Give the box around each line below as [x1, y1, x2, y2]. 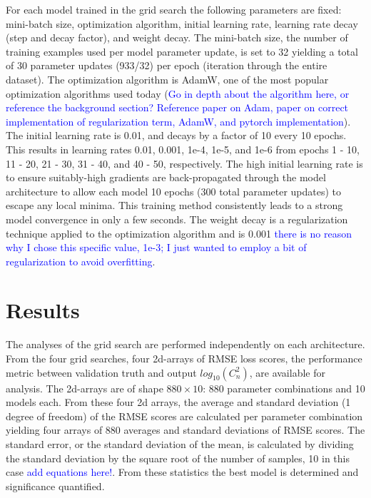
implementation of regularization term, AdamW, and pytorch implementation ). [6, 113, 351, 128]
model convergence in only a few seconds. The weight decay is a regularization [6, 211, 348, 226]
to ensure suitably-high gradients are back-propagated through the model [6, 170, 326, 185]
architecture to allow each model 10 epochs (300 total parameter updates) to [6, 183, 342, 198]
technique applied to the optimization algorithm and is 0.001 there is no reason [6, 225, 352, 240]
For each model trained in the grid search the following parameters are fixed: [6, 2, 342, 16]
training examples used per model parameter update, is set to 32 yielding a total [6, 44, 358, 59]
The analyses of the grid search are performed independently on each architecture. [6, 337, 365, 352]
